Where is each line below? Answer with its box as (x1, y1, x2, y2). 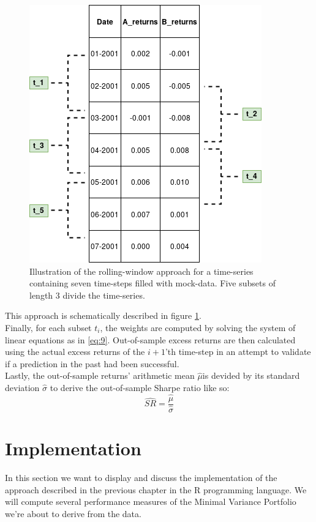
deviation (5, 381, 40, 393)
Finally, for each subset (5, 321, 92, 334)
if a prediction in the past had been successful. (5, 357, 179, 370)
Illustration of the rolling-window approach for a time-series (29, 264, 254, 277)
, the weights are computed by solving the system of (100, 321, 296, 334)
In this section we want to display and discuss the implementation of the (5, 471, 277, 483)
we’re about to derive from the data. (5, 507, 141, 520)
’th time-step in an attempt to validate (165, 345, 311, 358)
